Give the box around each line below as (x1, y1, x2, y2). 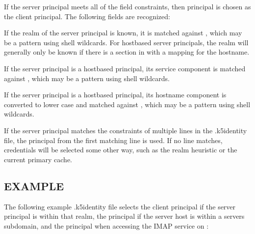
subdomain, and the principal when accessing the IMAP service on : (4, 220, 209, 231)
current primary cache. (4, 154, 72, 164)
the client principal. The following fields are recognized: (4, 11, 170, 21)
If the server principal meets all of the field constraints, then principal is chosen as (4, 1, 251, 11)
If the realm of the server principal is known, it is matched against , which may (4, 28, 242, 38)
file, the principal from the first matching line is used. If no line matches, (4, 135, 223, 145)
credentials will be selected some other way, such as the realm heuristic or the (4, 145, 237, 155)
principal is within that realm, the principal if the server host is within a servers (4, 211, 245, 221)
